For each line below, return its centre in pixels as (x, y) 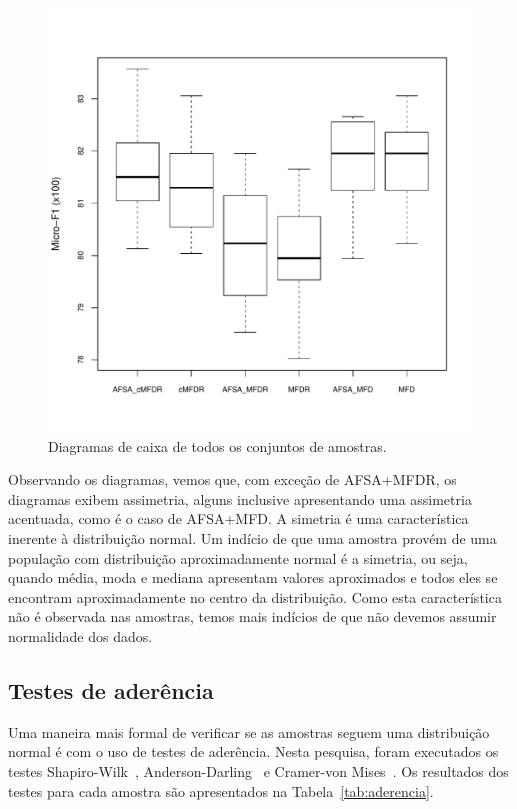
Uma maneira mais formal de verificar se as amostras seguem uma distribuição (249, 731)
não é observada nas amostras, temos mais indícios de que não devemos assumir (252, 616)
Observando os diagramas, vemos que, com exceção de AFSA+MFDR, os (232, 479)
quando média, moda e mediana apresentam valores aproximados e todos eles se (253, 577)
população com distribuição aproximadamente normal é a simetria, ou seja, (238, 557)
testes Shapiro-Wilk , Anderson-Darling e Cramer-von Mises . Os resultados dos (258, 770)
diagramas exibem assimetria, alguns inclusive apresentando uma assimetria (240, 498)
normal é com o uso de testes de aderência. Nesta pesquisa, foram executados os (253, 751)
